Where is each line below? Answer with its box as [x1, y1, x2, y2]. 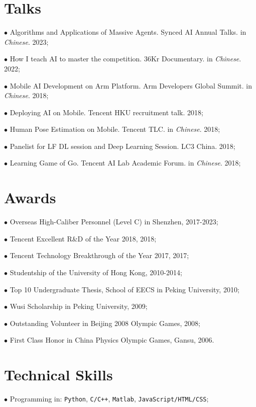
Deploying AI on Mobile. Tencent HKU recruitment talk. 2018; [10, 107, 203, 117]
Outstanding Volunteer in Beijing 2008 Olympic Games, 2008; [10, 317, 200, 328]
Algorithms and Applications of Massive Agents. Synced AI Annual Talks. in [10, 27, 246, 37]
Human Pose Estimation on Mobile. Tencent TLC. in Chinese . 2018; [10, 124, 220, 134]
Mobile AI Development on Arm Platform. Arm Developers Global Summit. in [10, 80, 252, 91]
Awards [4, 187, 56, 208]
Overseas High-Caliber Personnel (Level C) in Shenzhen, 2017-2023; [10, 216, 218, 227]
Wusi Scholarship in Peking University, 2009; [10, 301, 148, 311]
